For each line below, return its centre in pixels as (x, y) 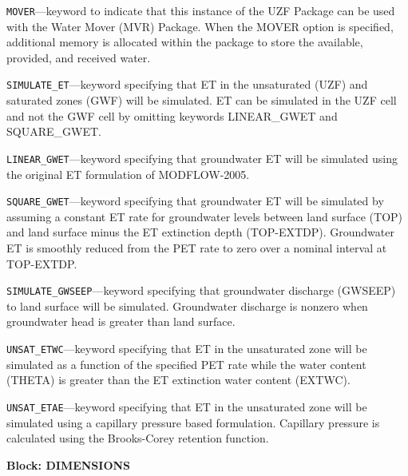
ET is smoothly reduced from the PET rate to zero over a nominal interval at (197, 247)
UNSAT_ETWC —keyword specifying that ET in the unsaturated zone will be (187, 348)
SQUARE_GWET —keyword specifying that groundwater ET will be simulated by (195, 201)
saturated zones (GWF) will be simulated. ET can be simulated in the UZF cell (202, 100)
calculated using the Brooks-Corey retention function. (138, 438)
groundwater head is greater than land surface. (121, 321)
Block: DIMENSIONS (69, 464)
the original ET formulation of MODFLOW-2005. (128, 174)
